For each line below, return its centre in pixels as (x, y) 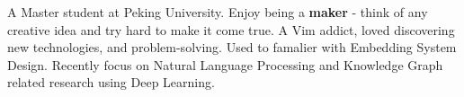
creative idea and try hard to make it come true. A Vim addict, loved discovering (231, 29)
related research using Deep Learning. (111, 82)
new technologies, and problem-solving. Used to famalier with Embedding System (232, 47)
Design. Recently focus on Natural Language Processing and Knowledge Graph (225, 64)
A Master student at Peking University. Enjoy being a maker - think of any (218, 12)
